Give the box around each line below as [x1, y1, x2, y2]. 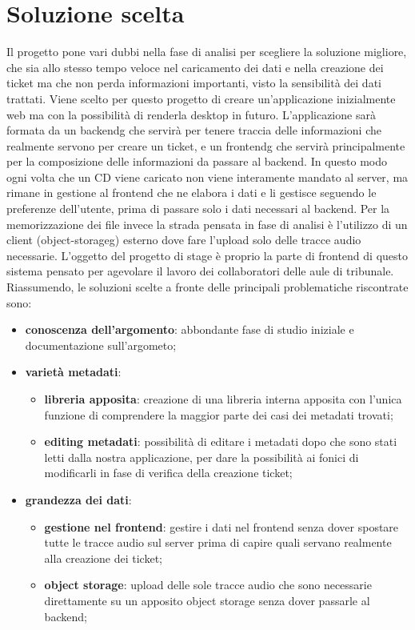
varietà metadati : [25, 363, 122, 380]
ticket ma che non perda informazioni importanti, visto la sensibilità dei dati [6, 74, 381, 91]
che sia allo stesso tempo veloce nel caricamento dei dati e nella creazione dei [6, 58, 384, 75]
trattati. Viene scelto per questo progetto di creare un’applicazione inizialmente [6, 90, 396, 106]
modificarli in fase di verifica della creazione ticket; [44, 464, 293, 481]
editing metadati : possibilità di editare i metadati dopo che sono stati [44, 433, 397, 450]
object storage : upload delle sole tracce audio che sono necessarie [44, 576, 372, 593]
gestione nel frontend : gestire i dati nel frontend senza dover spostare [44, 518, 399, 535]
